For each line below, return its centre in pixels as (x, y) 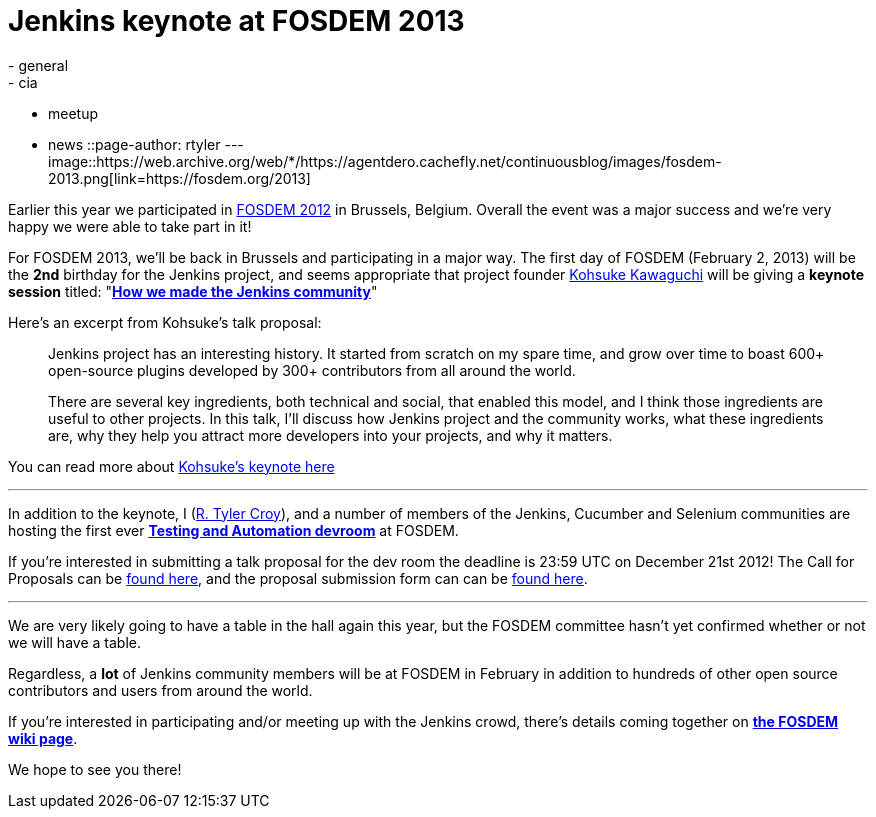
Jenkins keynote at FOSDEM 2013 (236, 21)
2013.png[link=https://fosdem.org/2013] (179, 178)
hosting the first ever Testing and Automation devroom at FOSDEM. (233, 530)
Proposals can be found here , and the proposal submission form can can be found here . (298, 578)
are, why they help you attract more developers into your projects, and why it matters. (330, 435)
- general (38, 65)
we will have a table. (74, 642)
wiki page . (43, 738)
